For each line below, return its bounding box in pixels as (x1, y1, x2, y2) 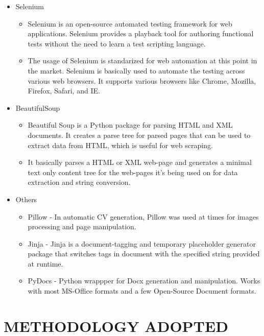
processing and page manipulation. (28, 221, 136, 232)
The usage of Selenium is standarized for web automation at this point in (28, 55, 257, 66)
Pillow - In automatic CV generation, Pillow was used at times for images (28, 211, 259, 222)
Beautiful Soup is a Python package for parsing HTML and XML (28, 119, 233, 130)
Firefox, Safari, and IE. (28, 85, 100, 96)
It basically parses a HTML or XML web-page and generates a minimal (28, 157, 252, 167)
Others (15, 194, 37, 204)
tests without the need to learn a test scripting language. (28, 38, 206, 49)
